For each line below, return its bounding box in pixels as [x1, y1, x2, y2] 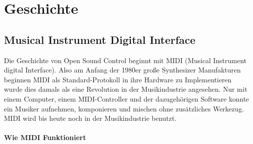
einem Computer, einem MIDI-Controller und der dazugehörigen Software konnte [4, 93, 249, 104]
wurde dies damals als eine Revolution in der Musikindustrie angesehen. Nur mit [4, 84, 248, 94]
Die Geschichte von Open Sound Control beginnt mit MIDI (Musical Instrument [4, 55, 247, 65]
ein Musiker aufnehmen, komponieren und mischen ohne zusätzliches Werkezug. [4, 103, 244, 113]
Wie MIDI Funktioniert [4, 132, 86, 143]
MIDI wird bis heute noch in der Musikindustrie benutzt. [4, 113, 177, 123]
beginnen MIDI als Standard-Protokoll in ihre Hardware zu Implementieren [4, 74, 232, 84]
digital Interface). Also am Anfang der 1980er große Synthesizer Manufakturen [4, 65, 241, 75]
